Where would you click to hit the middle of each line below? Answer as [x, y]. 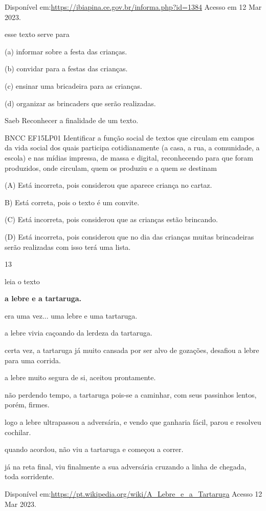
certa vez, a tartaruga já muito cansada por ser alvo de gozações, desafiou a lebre [132, 350]
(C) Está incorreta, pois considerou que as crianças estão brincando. [111, 219]
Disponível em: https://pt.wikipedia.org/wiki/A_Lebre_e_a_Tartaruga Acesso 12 [134, 494]
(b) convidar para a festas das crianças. [66, 68]
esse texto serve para [37, 34]
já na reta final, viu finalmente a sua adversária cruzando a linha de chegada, [126, 466]
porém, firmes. [27, 405]
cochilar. [18, 432]
